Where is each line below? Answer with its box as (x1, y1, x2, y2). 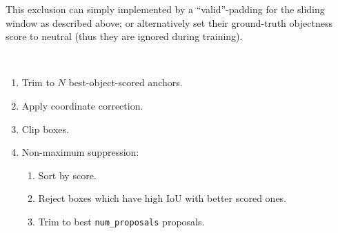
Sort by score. (38, 168, 97, 182)
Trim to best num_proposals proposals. (38, 214, 205, 228)
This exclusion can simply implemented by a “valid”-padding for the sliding (6, 2, 325, 16)
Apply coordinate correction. (21, 98, 143, 112)
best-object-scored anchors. (68, 75, 183, 90)
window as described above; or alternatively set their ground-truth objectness (6, 15, 332, 30)
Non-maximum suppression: (21, 145, 139, 159)
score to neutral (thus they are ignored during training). (6, 29, 243, 43)
